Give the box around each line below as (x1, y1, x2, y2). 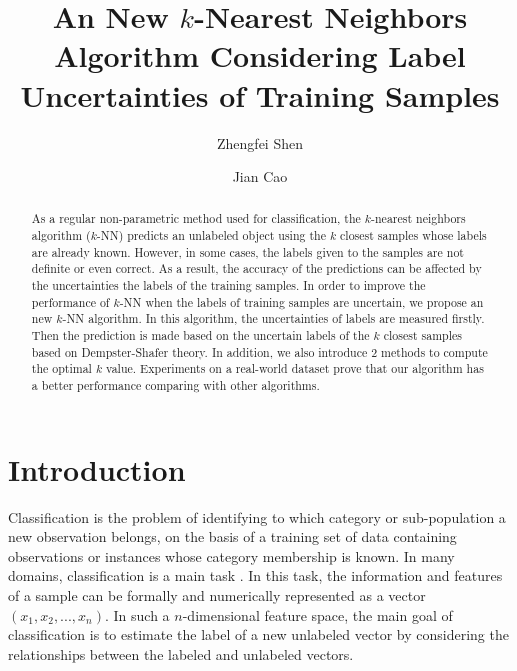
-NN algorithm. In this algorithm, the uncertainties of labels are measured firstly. (62, 310, 485, 327)
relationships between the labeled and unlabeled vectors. (8, 643, 354, 664)
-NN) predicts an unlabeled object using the (96, 227, 326, 244)
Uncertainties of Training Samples (20, 74, 500, 115)
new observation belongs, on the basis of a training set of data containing (8, 526, 457, 547)
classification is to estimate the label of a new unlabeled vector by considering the (8, 624, 509, 645)
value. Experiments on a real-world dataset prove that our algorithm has (106, 360, 484, 377)
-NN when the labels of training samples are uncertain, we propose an (119, 293, 484, 310)
